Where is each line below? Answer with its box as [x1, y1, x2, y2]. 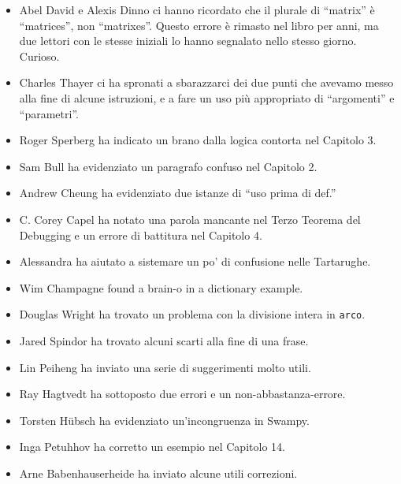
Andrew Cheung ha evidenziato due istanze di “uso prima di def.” [19, 184, 336, 201]
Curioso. [19, 47, 60, 64]
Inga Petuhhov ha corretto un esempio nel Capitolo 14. [19, 438, 285, 455]
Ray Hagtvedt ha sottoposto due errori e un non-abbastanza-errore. [19, 385, 346, 402]
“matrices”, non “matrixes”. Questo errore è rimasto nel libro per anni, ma [19, 17, 379, 33]
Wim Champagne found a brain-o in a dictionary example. [19, 279, 303, 296]
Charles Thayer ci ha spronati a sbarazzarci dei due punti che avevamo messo [19, 74, 394, 91]
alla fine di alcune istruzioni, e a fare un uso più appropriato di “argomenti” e [19, 89, 395, 106]
